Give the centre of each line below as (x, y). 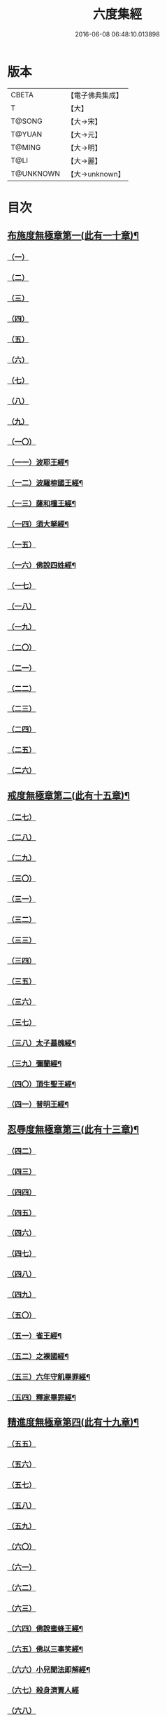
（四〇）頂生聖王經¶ (42, 1084)
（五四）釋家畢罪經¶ (42, 1397)
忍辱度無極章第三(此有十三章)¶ (73, 1129)
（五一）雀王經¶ (35, 1336)
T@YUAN (27, 134)
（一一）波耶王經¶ (38, 463)
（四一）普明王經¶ (38, 1105)
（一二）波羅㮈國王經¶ (45, 483)
